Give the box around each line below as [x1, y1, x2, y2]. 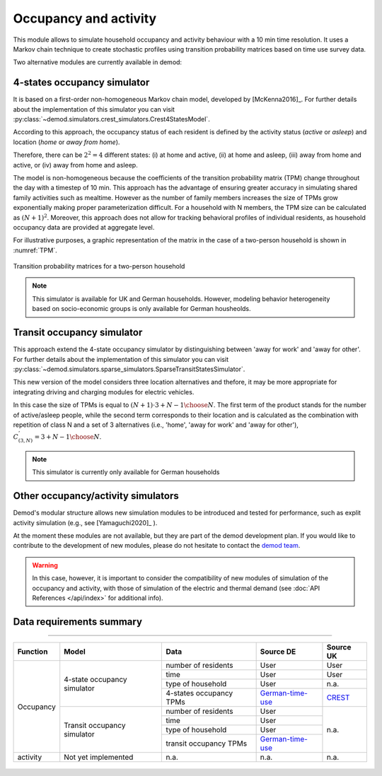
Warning [32, 560, 58, 569]
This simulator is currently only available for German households [32, 468, 220, 476]
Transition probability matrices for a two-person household [13, 262, 185, 271]
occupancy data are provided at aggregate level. [13, 223, 155, 231]
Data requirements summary [13, 616, 143, 628]
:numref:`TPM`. [13, 246, 57, 254]
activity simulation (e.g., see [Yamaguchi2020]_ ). [13, 518, 158, 527]
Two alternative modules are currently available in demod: [13, 58, 183, 66]
